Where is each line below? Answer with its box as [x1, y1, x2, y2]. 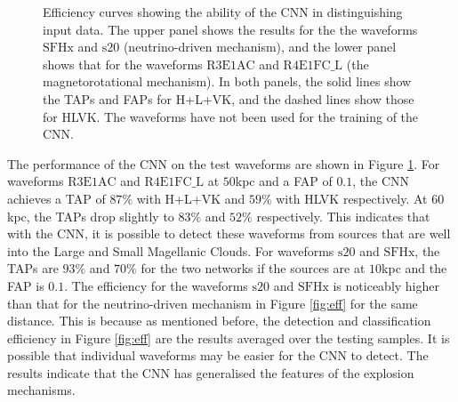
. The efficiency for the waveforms [64, 276, 248, 294]
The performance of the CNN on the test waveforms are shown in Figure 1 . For [7, 154, 440, 173]
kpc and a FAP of [235, 172, 333, 190]
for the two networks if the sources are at [141, 259, 366, 277]
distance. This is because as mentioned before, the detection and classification [7, 311, 431, 330]
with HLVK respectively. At [276, 189, 428, 207]
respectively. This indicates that [256, 206, 430, 225]
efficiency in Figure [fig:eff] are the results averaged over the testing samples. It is [7, 328, 450, 347]
